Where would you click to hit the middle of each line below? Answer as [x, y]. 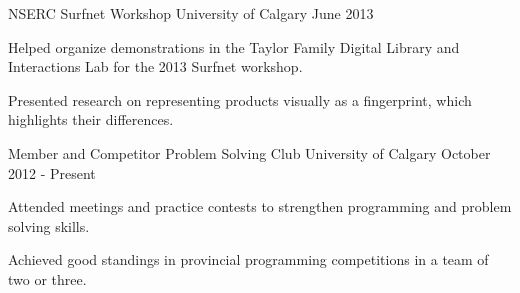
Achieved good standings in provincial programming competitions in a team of [248, 259]
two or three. [47, 278]
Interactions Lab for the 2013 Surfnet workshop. [155, 66]
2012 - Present [52, 172]
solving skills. [49, 225]
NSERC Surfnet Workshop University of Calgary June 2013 [191, 13]
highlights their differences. [91, 119]
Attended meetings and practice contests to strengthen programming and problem [260, 206]
